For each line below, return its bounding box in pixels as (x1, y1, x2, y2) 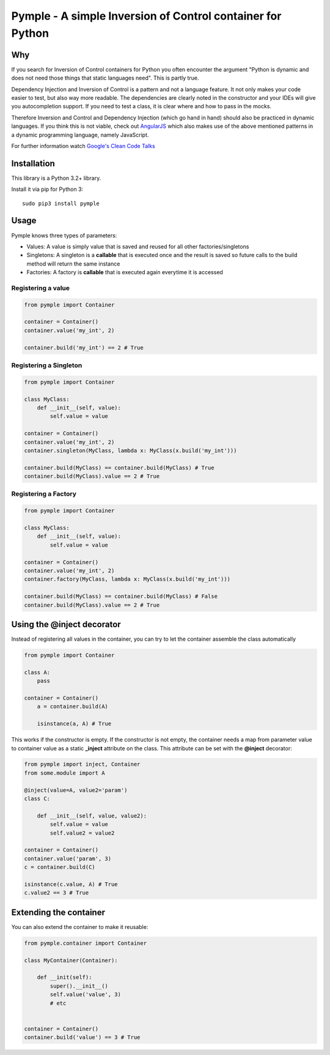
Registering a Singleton (11, 361, 82, 370)
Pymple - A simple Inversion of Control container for (11, 9, 282, 23)
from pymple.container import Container (24, 939, 147, 947)
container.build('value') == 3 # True (24, 1034, 141, 1041)
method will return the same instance (26, 260, 120, 267)
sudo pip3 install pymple (22, 199, 100, 207)
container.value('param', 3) (24, 855, 112, 862)
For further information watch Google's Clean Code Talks (11, 142, 155, 149)
